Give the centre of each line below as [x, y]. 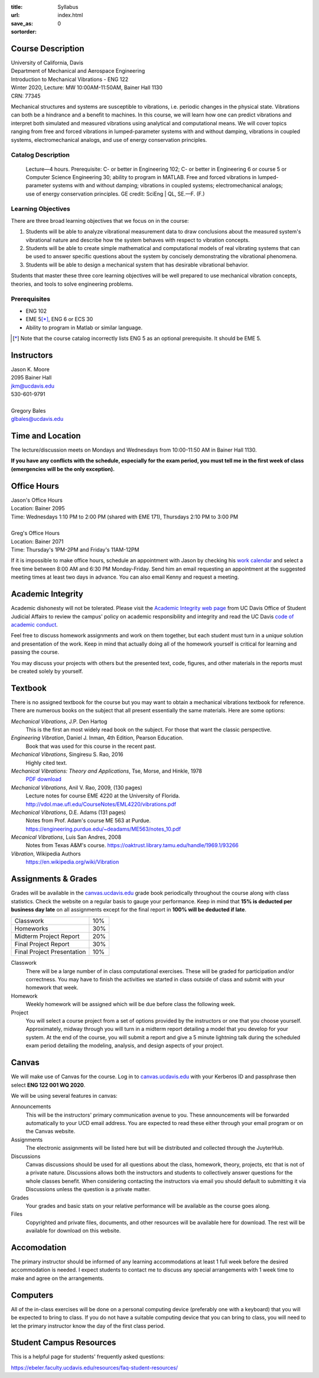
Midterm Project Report [47, 936]
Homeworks [31, 929]
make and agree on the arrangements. [58, 1278]
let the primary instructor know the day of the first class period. [88, 1326]
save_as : [22, 23]
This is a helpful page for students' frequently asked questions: [88, 1357]
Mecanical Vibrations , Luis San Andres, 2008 [66, 837]
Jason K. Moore [30, 369]
